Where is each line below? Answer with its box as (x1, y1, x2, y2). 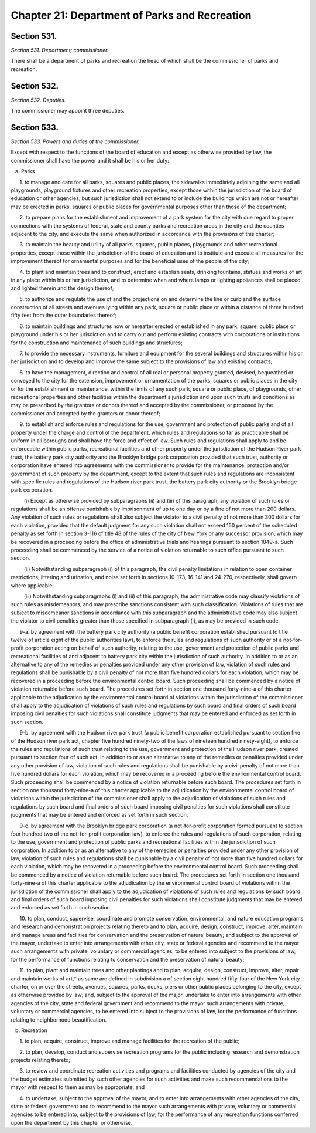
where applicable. (11, 581, 54, 589)
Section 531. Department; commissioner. (11, 47, 109, 54)
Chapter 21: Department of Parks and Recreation (11, 9, 252, 22)
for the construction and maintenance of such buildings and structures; (11, 339, 183, 346)
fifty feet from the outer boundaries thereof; (11, 312, 117, 319)
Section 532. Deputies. (11, 96, 66, 103)
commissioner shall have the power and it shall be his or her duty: (11, 157, 169, 164)
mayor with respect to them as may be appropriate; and (11, 1084, 145, 1091)
